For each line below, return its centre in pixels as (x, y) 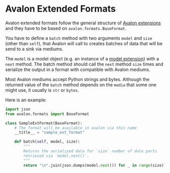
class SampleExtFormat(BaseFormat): (44, 123)
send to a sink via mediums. (34, 49)
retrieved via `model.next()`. (56, 156)
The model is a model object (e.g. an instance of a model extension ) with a (82, 58)
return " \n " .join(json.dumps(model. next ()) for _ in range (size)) (95, 165)
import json (18, 109)
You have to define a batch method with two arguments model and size (79, 38)
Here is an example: (26, 100)
